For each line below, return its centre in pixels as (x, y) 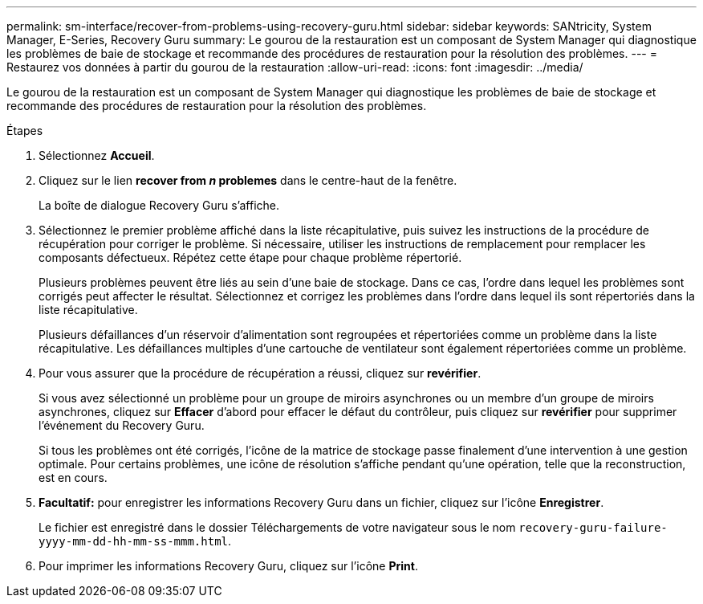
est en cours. (73, 477)
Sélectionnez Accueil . (97, 155)
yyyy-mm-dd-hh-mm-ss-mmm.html (134, 541)
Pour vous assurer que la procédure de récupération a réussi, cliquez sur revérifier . (260, 373)
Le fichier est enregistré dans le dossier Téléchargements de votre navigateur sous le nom (277, 527)
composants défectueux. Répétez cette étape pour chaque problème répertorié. (250, 257)
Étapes (25, 131)
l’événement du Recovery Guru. (122, 425)
